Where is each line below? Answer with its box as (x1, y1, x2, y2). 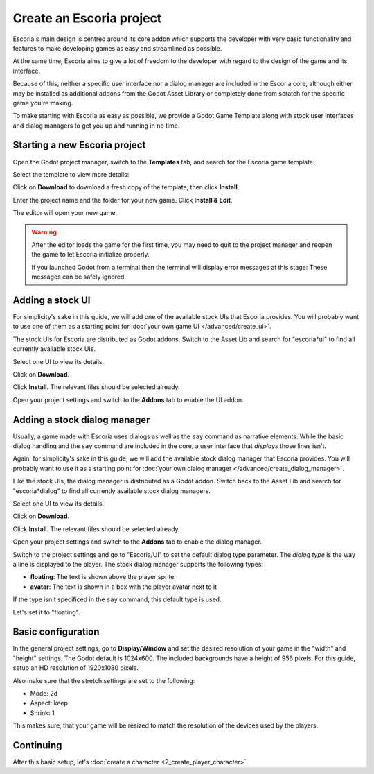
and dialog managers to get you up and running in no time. (12, 121, 180, 130)
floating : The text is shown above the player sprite (30, 573, 175, 581)
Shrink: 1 (30, 708, 55, 717)
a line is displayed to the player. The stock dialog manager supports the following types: (12, 560, 264, 568)
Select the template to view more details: (12, 170, 130, 178)
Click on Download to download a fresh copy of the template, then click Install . (12, 183, 240, 191)
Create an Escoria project (12, 10, 162, 26)
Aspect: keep (30, 699, 69, 707)
